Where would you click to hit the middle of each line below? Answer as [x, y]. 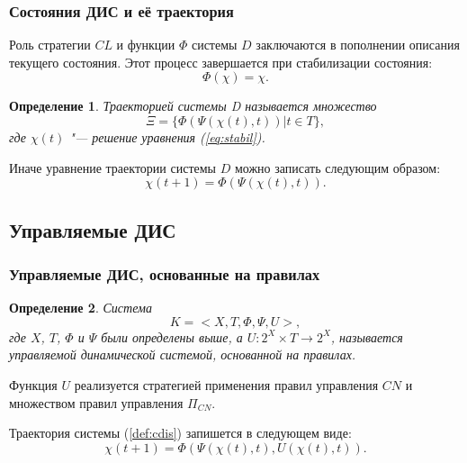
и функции [146, 45]
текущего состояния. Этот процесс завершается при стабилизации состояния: [221, 62]
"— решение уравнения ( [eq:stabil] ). [167, 137]
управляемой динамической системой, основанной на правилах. [183, 354]
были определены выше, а [172, 336]
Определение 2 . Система [81, 308]
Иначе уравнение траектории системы [112, 167]
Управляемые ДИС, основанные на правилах [165, 273]
